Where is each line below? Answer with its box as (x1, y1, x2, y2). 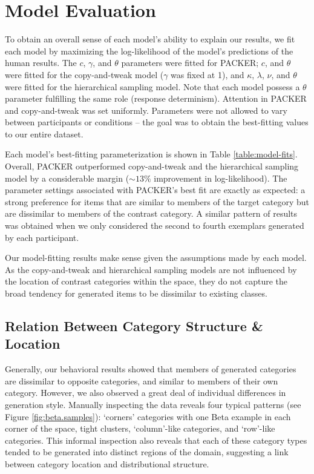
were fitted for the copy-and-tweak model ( (5, 68, 164, 81)
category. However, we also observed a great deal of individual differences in (5, 386, 286, 399)
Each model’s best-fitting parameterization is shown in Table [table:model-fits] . (5, 148, 298, 160)
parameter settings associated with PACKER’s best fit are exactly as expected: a (5, 183, 306, 196)
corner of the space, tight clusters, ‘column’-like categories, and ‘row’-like (5, 422, 275, 435)
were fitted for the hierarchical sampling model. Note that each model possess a (5, 80, 300, 93)
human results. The (5, 56, 77, 69)
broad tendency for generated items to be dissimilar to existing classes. (5, 287, 267, 299)
